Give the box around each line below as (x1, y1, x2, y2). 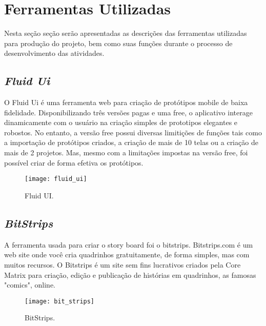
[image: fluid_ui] (25, 175, 87, 183)
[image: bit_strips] (25, 297, 95, 305)
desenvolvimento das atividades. (4, 48, 105, 58)
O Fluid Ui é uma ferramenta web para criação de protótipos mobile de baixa (4, 97, 248, 108)
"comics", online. (4, 279, 55, 290)
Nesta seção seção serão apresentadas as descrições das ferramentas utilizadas (4, 28, 247, 38)
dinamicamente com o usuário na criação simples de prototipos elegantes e (4, 117, 238, 128)
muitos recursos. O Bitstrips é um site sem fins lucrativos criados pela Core (4, 259, 241, 270)
